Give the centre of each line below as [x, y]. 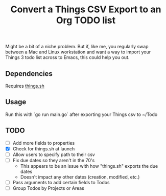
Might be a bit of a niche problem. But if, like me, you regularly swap [77, 47]
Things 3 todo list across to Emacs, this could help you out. [67, 57]
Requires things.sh [25, 86]
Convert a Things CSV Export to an [86, 9]
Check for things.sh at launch [44, 149]
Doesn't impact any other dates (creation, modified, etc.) [80, 177]
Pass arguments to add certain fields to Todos [61, 182]
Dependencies [29, 74]
